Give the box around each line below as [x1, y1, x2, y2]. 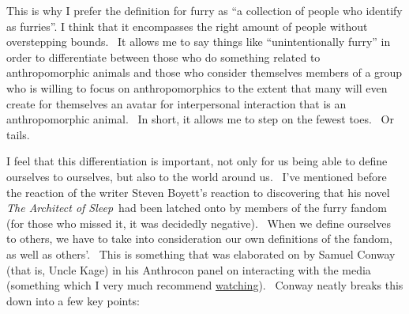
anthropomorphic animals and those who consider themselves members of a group [6, 64, 403, 81]
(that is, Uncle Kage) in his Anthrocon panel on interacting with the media [6, 261, 371, 278]
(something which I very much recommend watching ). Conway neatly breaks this [6, 277, 403, 293]
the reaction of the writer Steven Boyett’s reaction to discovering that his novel [6, 183, 390, 200]
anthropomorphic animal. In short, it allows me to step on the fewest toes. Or [6, 111, 394, 127]
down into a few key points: [6, 292, 140, 308]
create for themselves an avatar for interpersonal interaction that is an [6, 95, 347, 112]
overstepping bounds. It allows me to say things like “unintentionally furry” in [6, 33, 391, 50]
